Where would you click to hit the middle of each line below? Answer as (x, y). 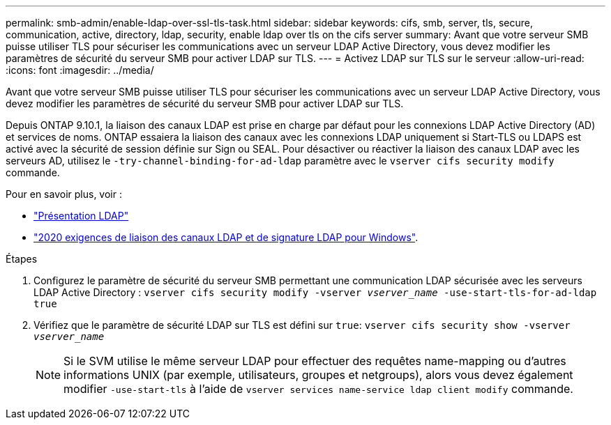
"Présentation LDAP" (81, 216)
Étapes (22, 259)
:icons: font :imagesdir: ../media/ (80, 70)
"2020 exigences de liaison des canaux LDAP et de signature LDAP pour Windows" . (226, 237)
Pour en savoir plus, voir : (64, 194)
